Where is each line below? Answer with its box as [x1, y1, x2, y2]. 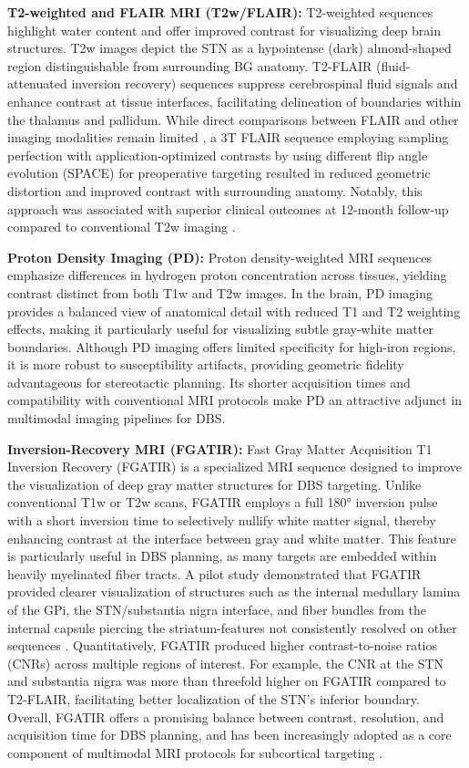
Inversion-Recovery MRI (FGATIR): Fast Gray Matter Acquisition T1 [7, 439, 433, 458]
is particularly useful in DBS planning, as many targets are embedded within [7, 546, 437, 566]
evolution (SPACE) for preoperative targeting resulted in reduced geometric [7, 163, 431, 182]
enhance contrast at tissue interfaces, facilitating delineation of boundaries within [7, 91, 462, 110]
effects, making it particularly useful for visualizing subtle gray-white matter [7, 319, 433, 338]
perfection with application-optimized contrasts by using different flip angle [7, 145, 428, 164]
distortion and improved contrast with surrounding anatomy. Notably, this [7, 181, 423, 200]
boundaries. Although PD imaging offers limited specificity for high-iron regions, [7, 337, 456, 356]
